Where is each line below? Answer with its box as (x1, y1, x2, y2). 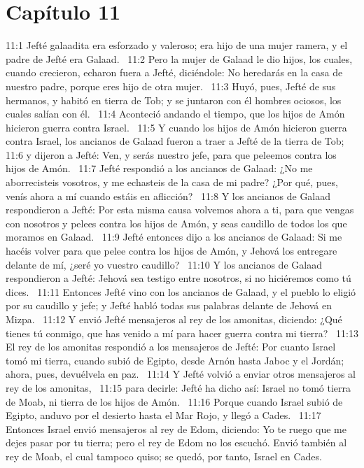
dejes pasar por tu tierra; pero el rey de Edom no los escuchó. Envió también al (6, 435, 347, 450)
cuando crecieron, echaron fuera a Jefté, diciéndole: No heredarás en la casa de (6, 65, 343, 80)
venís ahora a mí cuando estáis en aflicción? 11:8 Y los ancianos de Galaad (6, 188, 331, 203)
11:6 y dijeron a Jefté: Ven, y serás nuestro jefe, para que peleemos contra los (6, 147, 337, 162)
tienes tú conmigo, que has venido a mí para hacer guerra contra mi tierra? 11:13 (6, 325, 359, 340)
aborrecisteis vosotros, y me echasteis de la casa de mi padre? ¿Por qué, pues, (6, 175, 338, 190)
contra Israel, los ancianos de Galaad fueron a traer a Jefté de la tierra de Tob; (6, 134, 344, 148)
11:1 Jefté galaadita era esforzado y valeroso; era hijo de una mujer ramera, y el (6, 38, 348, 52)
